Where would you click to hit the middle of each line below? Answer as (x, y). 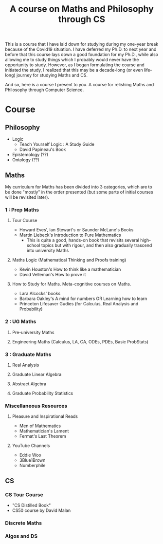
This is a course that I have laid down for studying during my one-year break (82, 44)
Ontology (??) (26, 160)
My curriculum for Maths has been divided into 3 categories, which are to (79, 187)
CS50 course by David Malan (41, 510)
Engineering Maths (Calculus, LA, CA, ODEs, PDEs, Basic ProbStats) (80, 341)
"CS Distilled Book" (31, 505)
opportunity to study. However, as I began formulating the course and (75, 65)
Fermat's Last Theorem (43, 436)
